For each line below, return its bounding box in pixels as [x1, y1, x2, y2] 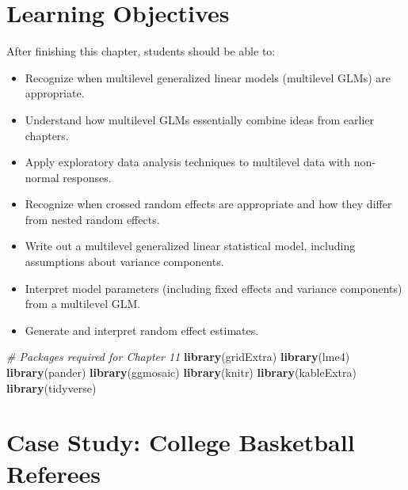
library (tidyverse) [6, 379, 97, 396]
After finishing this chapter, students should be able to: [6, 43, 276, 59]
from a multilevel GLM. [25, 295, 141, 312]
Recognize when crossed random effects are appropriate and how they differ [25, 196, 392, 212]
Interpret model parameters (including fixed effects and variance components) [25, 279, 402, 296]
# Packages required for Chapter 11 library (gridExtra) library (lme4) [6, 348, 350, 365]
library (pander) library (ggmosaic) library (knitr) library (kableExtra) [6, 364, 357, 381]
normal [25, 169, 59, 185]
